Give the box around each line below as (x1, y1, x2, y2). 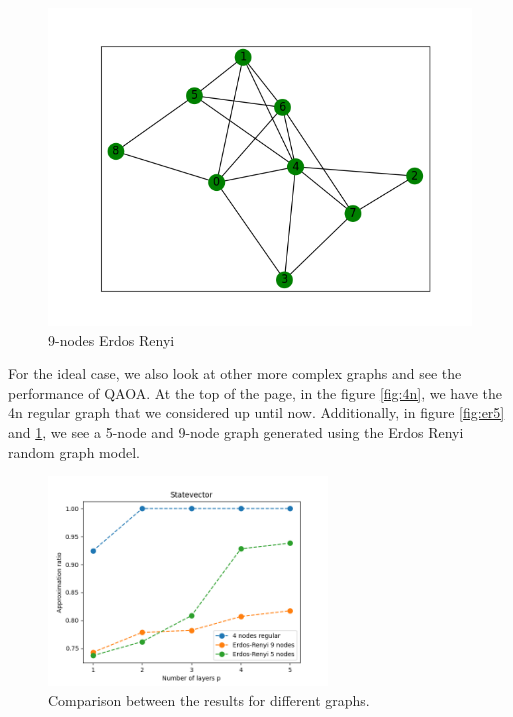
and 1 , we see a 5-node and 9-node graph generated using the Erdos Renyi (8, 421, 464, 442)
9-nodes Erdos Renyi (48, 329, 175, 350)
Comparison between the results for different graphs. (48, 689, 370, 710)
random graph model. (8, 441, 140, 462)
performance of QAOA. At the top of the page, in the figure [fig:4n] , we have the (8, 382, 503, 403)
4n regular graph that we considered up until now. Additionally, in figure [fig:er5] (8, 402, 505, 423)
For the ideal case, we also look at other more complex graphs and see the (8, 363, 462, 384)
